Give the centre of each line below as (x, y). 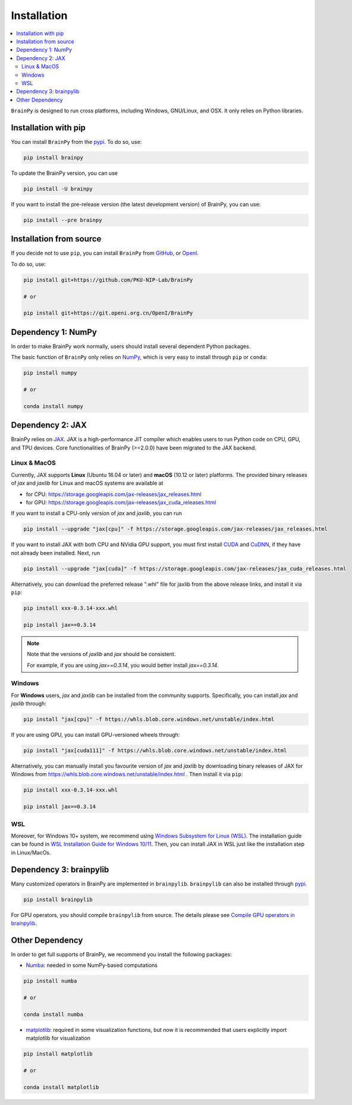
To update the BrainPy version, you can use (65, 173)
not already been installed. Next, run (56, 552)
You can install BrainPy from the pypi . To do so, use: (76, 142)
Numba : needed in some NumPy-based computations (92, 965)
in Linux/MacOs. (31, 852)
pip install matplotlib (58, 1054)
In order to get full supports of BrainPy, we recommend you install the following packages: (121, 954)
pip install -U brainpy (58, 189)
